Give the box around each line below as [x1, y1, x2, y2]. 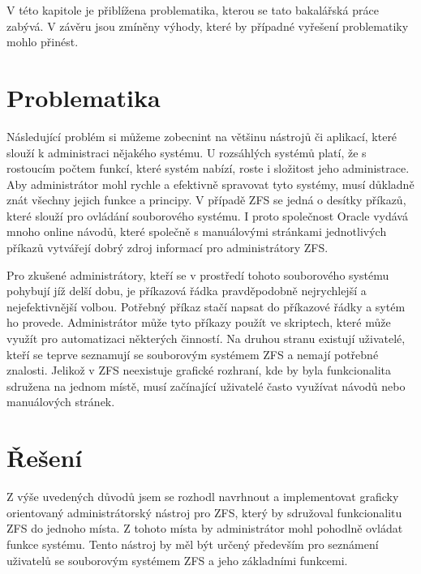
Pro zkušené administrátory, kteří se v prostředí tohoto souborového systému [6, 266, 389, 283]
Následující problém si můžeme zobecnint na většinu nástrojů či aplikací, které [6, 127, 397, 144]
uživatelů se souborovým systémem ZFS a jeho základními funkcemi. [6, 551, 348, 568]
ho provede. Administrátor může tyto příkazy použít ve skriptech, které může [6, 314, 391, 331]
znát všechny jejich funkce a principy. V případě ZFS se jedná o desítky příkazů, [6, 191, 406, 208]
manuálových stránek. [6, 393, 115, 410]
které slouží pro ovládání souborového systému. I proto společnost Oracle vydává [6, 207, 408, 224]
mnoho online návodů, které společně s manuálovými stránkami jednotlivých [6, 223, 387, 240]
